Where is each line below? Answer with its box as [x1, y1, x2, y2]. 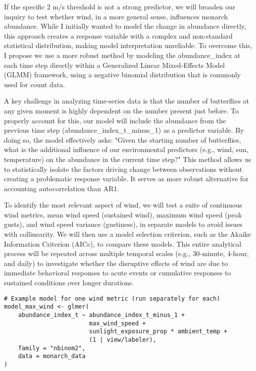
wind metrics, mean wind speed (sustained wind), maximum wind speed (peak [4, 209, 242, 219]
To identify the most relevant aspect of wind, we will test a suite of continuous [4, 200, 243, 210]
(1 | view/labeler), [89, 336, 156, 343]
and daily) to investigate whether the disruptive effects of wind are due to [4, 258, 228, 268]
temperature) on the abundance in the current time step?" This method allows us [4, 154, 252, 164]
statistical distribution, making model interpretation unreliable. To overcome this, [4, 40, 253, 51]
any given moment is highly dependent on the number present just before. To [4, 105, 239, 115]
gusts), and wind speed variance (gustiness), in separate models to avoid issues [4, 219, 243, 229]
